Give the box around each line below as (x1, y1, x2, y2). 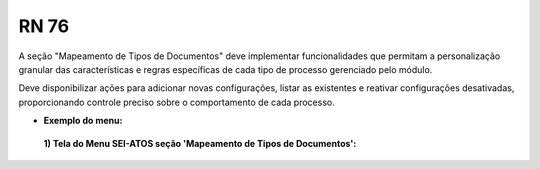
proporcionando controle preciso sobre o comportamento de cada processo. (18, 96, 335, 108)
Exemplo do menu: (43, 115, 123, 127)
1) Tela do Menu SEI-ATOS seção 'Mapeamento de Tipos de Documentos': (43, 137, 357, 149)
